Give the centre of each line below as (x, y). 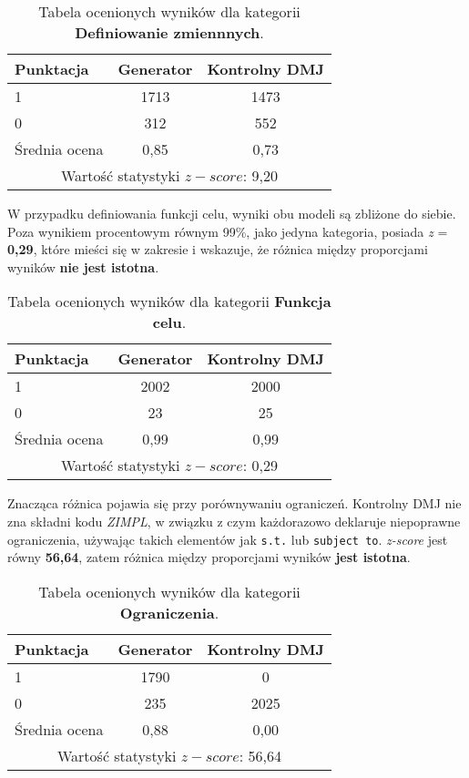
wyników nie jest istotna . (83, 266)
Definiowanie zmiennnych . (169, 32)
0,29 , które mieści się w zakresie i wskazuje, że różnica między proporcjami (218, 249)
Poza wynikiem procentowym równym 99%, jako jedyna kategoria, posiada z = (228, 231)
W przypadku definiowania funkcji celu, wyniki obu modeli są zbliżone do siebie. (232, 213)
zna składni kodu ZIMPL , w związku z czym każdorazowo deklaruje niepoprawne (234, 521)
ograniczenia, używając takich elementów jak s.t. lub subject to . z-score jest (228, 539)
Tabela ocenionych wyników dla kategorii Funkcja (169, 302)
